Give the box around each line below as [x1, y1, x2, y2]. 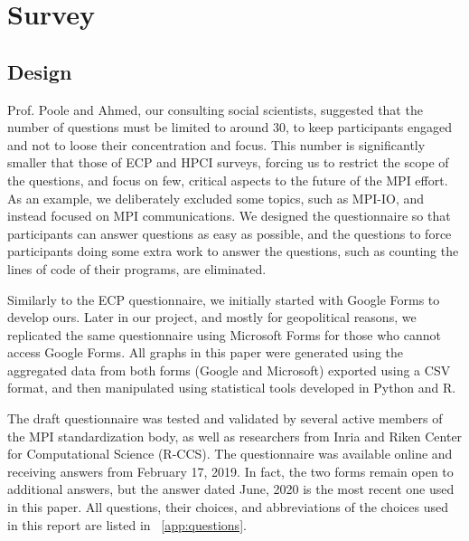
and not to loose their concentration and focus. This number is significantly [7, 135, 426, 154]
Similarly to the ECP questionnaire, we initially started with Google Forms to [7, 289, 440, 308]
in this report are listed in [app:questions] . [7, 515, 247, 534]
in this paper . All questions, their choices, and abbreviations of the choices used [7, 498, 448, 517]
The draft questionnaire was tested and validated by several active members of [7, 409, 443, 428]
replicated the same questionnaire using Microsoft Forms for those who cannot [7, 325, 441, 344]
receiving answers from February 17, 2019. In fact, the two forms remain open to [7, 461, 454, 480]
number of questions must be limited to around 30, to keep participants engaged [7, 118, 453, 137]
